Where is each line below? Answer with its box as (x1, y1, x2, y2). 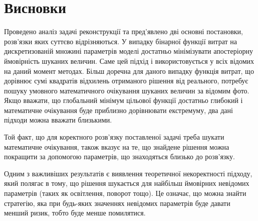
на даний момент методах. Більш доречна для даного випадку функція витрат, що (4, 65, 254, 76)
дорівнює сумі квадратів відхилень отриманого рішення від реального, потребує (4, 75, 248, 86)
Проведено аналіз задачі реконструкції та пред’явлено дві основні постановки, (4, 26, 243, 37)
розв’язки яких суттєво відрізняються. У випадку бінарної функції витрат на (4, 36, 237, 46)
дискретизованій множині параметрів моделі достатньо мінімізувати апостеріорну (4, 46, 253, 56)
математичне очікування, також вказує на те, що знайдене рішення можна (4, 141, 229, 152)
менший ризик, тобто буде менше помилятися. (4, 207, 146, 218)
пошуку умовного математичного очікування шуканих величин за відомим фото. (4, 85, 249, 95)
